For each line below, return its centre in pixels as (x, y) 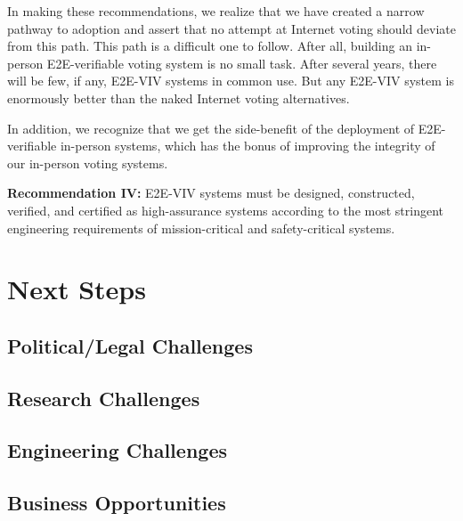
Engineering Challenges (117, 450)
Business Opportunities (117, 503)
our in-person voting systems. (88, 163)
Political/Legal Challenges (130, 345)
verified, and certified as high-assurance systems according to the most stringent (225, 210)
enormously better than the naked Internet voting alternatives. (179, 98)
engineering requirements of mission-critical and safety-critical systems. (201, 228)
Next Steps (77, 289)
